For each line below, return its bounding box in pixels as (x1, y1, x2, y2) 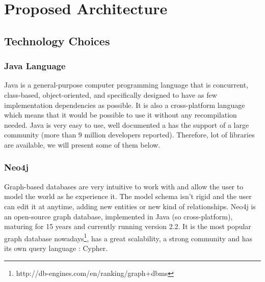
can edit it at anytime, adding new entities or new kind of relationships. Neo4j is (4, 201, 256, 211)
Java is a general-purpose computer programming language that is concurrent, (4, 79, 249, 90)
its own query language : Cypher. (4, 242, 108, 253)
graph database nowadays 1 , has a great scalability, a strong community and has (4, 231, 253, 243)
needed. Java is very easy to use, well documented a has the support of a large (4, 119, 249, 130)
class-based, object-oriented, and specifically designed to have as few (4, 89, 217, 100)
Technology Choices (4, 33, 110, 48)
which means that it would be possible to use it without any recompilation (4, 109, 237, 120)
